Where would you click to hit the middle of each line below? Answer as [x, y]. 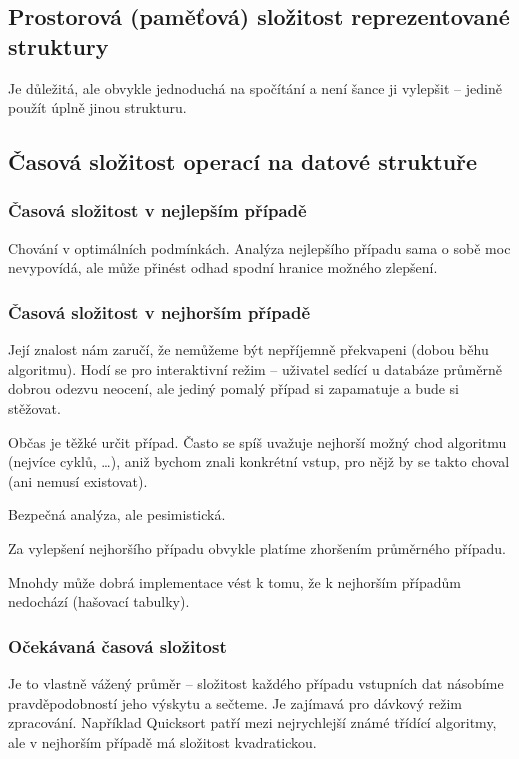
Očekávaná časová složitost [117, 645]
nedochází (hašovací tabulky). [99, 601]
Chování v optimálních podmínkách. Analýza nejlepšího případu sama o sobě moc [259, 247]
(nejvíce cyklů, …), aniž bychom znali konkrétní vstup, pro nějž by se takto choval [259, 461]
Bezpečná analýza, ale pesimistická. [117, 514]
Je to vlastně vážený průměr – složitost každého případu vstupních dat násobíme [256, 682]
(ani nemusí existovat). [78, 480]
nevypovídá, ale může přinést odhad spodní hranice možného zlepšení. [223, 267]
